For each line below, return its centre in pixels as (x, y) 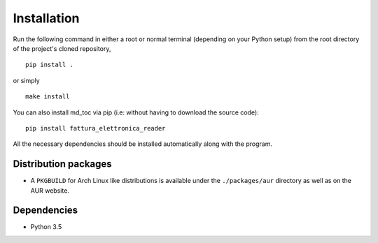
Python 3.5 (46, 227)
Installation (46, 18)
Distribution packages (62, 164)
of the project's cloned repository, (62, 48)
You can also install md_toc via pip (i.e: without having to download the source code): (136, 112)
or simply (26, 80)
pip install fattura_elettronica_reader (96, 128)
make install (48, 97)
